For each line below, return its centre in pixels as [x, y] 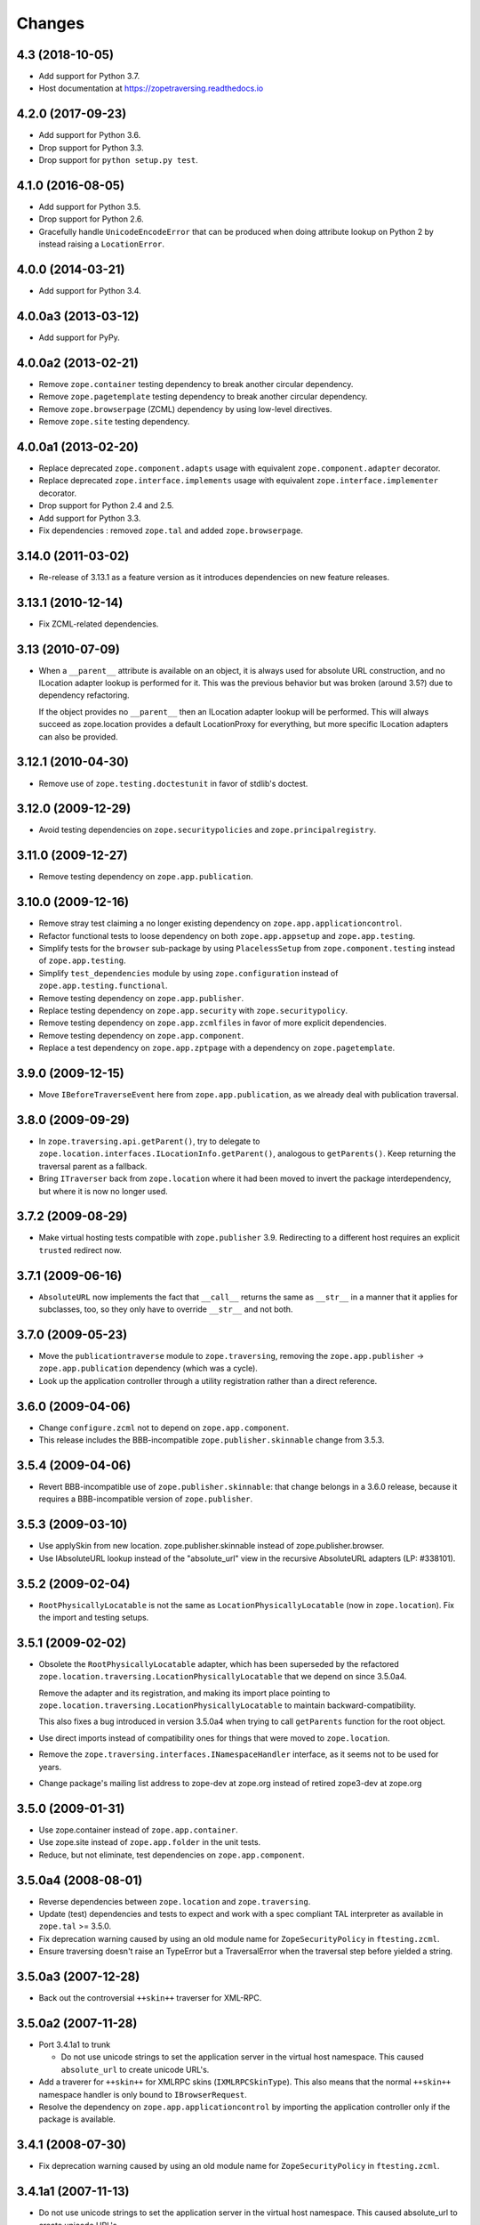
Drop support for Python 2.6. [91, 219]
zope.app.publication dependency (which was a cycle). [148, 1368]
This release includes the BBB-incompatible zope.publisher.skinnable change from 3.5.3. [212, 1440]
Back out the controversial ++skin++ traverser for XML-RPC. [150, 1998]
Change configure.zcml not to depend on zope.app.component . [164, 1428]
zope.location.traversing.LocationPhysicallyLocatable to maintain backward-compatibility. [228, 1705]
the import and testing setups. [94, 1618]
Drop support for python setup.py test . [119, 160]
